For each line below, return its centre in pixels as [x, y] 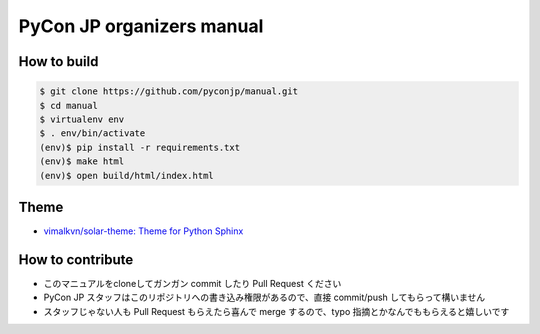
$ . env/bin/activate [92, 133]
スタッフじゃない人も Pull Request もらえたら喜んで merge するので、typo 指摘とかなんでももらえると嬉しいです [276, 311]
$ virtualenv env [82, 119]
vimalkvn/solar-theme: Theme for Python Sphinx [143, 231]
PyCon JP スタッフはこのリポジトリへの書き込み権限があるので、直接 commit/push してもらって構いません [264, 297]
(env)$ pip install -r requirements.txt [139, 147]
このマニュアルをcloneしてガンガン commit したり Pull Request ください [192, 283]
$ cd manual [69, 105]
